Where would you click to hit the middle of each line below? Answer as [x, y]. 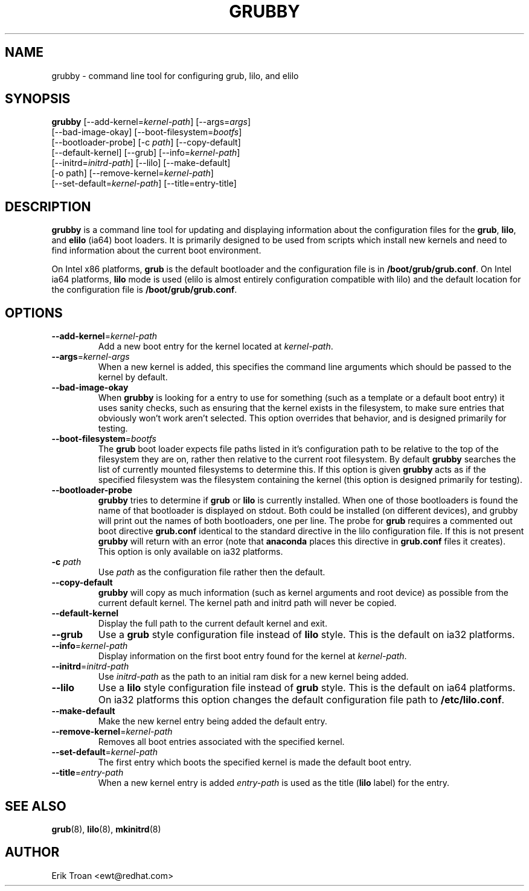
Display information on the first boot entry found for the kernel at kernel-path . [252, 656]
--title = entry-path [88, 773]
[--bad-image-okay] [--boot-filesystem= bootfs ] [147, 132]
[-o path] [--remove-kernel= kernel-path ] [133, 173]
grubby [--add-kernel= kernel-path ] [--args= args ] [151, 122]
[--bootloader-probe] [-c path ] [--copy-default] [146, 142]
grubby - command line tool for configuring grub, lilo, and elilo [175, 75]
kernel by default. [133, 377]
